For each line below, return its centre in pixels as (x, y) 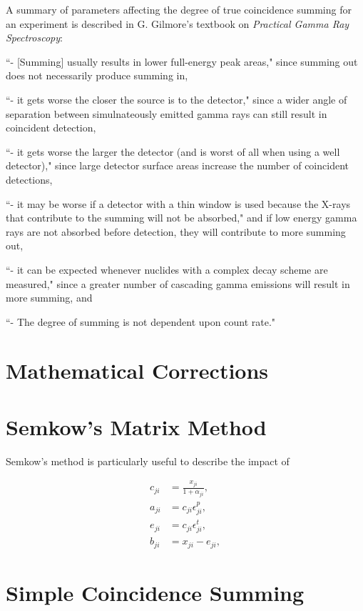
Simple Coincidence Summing (155, 593)
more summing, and (49, 298)
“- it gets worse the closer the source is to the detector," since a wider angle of (177, 99)
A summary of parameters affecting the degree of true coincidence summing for (179, 9)
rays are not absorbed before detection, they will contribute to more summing (176, 231)
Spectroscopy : (34, 38)
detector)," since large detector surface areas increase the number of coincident (177, 165)
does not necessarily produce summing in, (97, 75)
